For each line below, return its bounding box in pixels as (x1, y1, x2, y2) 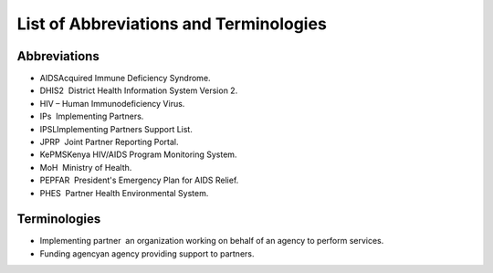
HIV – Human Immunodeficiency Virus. (39, 98, 185, 109)
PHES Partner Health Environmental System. (39, 187, 209, 198)
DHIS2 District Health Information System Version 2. (39, 85, 238, 96)
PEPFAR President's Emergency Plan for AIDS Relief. (39, 174, 239, 186)
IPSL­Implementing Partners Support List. (39, 123, 194, 134)
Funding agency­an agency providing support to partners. (39, 247, 255, 259)
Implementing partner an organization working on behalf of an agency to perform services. (39, 236, 384, 247)
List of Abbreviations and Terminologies (16, 14, 328, 34)
